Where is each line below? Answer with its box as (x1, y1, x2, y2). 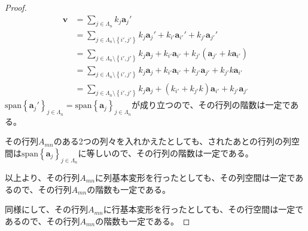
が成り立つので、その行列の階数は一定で (132, 98, 291, 111)
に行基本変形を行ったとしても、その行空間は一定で (103, 203, 304, 215)
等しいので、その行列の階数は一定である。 (86, 146, 254, 159)
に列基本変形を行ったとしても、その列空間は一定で (94, 171, 295, 183)
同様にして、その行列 (5, 203, 88, 215)
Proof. (5, 1, 27, 13)
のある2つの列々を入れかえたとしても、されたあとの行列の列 (53, 135, 292, 147)
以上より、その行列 (5, 171, 80, 183)
